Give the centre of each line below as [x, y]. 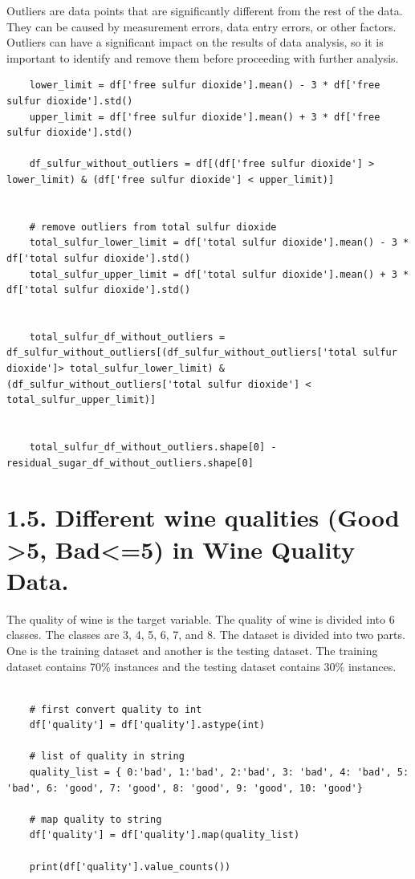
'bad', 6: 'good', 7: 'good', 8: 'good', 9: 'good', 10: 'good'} [185, 788]
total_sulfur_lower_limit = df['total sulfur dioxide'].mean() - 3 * [219, 243]
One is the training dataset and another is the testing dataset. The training [192, 650]
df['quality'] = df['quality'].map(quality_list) [165, 835]
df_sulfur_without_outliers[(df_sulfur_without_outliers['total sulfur [202, 353]
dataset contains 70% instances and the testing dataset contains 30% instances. [201, 666]
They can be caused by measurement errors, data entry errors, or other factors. [201, 26]
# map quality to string [96, 819]
